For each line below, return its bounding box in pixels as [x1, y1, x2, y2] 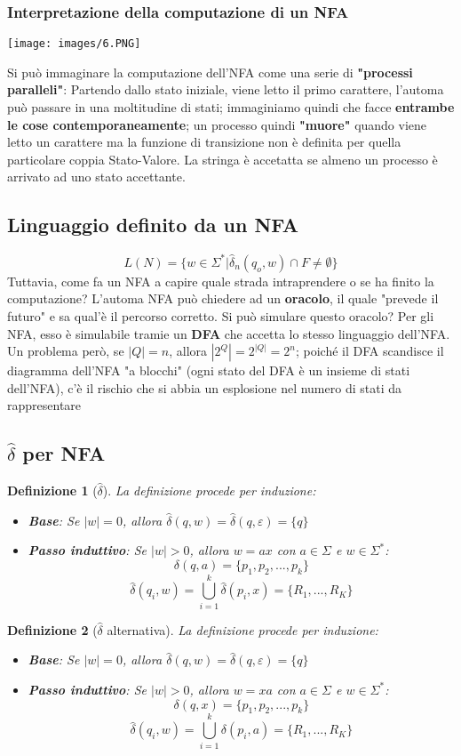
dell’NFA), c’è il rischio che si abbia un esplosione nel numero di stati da [7, 378, 401, 397]
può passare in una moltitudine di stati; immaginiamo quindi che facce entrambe [7, 98, 455, 117]
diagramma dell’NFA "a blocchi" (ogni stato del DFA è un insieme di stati [7, 361, 410, 380]
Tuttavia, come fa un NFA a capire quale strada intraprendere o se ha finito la [7, 271, 434, 290]
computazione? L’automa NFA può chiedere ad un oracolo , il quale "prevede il [7, 289, 439, 308]
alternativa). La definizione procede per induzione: [107, 620, 378, 639]
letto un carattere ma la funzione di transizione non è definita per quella [7, 133, 401, 151]
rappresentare [7, 396, 82, 414]
